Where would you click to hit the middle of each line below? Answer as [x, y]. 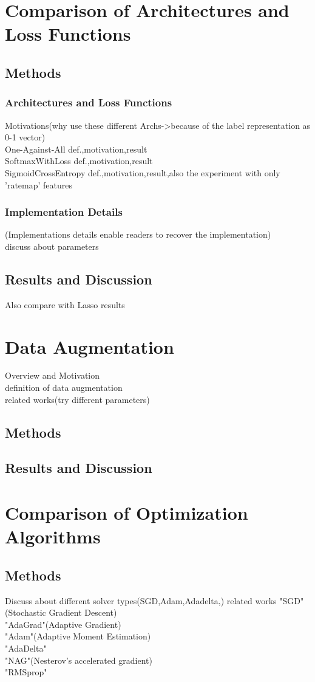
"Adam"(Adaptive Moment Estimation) [78, 636]
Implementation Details [64, 212]
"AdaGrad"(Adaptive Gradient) [63, 624]
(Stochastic [25, 612]
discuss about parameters [52, 246]
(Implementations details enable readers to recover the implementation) [138, 234]
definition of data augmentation [64, 387]
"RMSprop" [26, 672]
